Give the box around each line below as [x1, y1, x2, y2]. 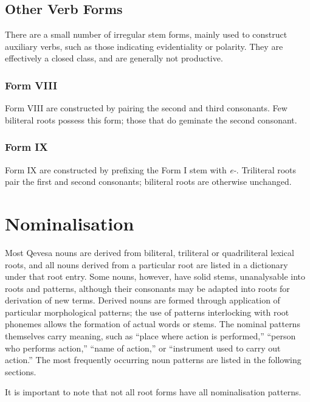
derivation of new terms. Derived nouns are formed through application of [5, 294, 280, 307]
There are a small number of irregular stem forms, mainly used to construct [5, 28, 288, 41]
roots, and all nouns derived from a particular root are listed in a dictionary [5, 258, 288, 271]
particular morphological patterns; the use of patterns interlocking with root [5, 305, 289, 318]
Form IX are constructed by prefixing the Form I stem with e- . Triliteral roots [5, 163, 297, 176]
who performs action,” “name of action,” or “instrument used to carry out [5, 341, 281, 354]
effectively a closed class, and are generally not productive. [5, 52, 223, 64]
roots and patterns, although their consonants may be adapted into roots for [5, 282, 290, 294]
